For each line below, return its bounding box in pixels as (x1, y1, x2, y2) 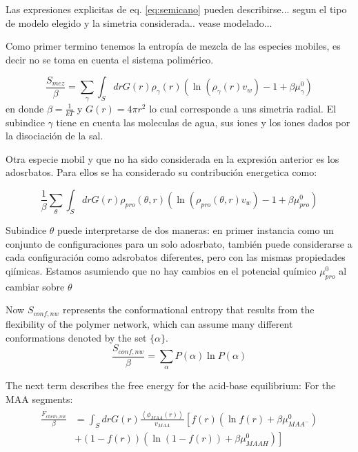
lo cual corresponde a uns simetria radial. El (149, 101, 337, 115)
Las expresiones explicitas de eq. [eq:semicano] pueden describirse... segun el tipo (6, 2, 347, 16)
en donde (6, 101, 44, 115)
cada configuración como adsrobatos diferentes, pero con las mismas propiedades (6, 250, 346, 264)
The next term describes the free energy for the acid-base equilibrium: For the (6, 378, 336, 393)
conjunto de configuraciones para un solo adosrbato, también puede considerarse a (6, 236, 352, 250)
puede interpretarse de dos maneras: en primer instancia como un (57, 223, 334, 237)
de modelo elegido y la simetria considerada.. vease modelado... (6, 15, 272, 30)
